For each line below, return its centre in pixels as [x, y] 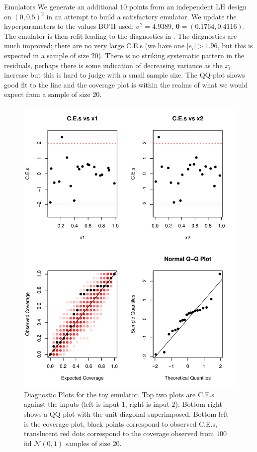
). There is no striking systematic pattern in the [171, 55]
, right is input [147, 404]
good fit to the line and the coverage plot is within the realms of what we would [126, 84]
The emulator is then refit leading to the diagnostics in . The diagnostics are [121, 36]
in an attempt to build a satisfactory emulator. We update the [141, 16]
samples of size [88, 443]
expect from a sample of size [47, 94]
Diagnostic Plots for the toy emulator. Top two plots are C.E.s [119, 394]
